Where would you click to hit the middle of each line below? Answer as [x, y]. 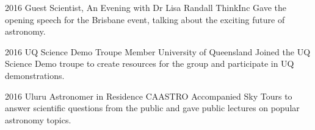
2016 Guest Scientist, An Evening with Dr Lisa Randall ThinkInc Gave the [146, 7]
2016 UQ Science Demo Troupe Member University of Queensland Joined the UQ [158, 51]
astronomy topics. [38, 119]
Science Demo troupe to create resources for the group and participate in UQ [150, 63]
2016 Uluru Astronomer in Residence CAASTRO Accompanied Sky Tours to [149, 96]
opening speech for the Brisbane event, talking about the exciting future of [145, 19]
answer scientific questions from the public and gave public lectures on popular [152, 108]
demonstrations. [35, 75]
